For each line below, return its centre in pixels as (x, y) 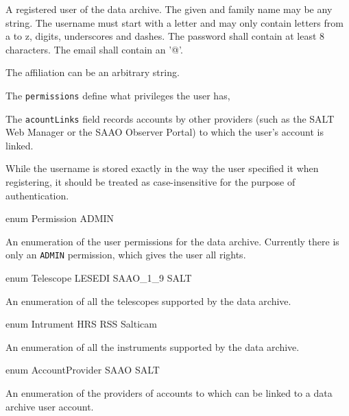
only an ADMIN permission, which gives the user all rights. (126, 255)
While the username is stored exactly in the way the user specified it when (162, 168)
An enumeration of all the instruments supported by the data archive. (153, 346)
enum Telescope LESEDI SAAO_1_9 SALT (99, 278)
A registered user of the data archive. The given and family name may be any (169, 9)
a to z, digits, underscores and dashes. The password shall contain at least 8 (165, 36)
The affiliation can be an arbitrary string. (93, 72)
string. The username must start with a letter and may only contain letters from (174, 22)
